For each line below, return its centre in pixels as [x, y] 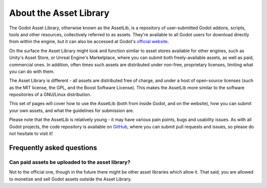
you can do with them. [32, 71]
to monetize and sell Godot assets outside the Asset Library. [70, 179]
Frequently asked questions [53, 148]
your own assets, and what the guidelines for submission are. [72, 110]
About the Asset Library [59, 13]
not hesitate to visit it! [31, 133]
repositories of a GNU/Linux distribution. [50, 95]
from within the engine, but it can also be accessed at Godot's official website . [89, 42]
